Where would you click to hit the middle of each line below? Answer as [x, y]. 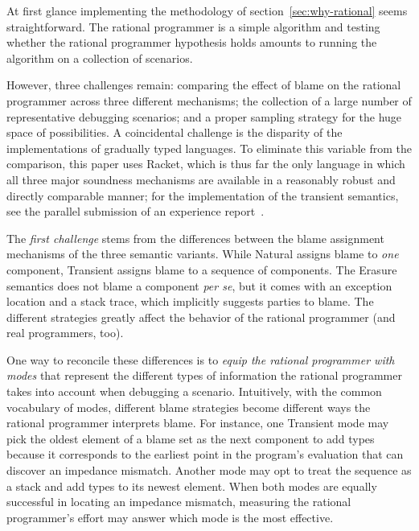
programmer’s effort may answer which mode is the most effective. [170, 517]
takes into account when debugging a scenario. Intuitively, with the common [194, 391]
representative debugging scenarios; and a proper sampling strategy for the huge [204, 116]
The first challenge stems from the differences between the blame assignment [195, 238]
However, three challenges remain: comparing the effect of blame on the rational [204, 85]
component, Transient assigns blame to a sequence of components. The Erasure [202, 269]
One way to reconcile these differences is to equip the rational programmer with [201, 359]
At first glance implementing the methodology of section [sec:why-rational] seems [207, 10]
